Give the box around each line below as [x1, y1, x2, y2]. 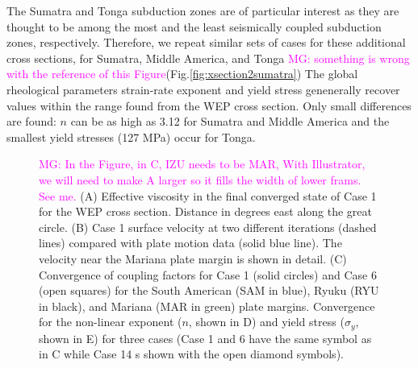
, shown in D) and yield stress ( [188, 313, 345, 330]
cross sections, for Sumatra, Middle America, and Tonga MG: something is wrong [6, 49, 410, 66]
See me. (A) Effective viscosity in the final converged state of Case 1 [39, 187, 377, 204]
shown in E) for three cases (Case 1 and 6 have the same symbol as [39, 329, 372, 346]
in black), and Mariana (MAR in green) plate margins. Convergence [39, 297, 375, 314]
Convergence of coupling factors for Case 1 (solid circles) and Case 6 [39, 266, 377, 283]
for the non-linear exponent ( [39, 313, 182, 330]
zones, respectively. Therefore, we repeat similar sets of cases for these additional [6, 34, 406, 51]
